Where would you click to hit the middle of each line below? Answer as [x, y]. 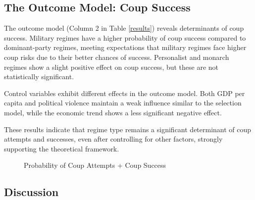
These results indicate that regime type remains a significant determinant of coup [128, 129]
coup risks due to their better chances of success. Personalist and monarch [117, 57]
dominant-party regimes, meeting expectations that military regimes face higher [125, 47]
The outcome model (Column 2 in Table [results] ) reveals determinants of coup [124, 28]
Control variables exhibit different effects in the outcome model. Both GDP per [125, 93]
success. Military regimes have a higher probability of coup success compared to [125, 37]
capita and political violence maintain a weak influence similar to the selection [123, 103]
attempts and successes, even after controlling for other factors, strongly [113, 139]
